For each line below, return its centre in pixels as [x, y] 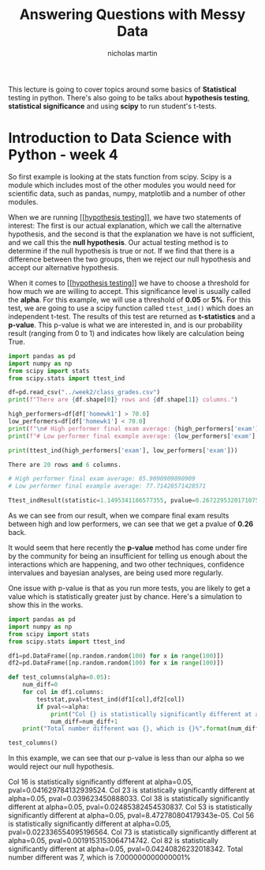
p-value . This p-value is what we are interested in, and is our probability [125, 325]
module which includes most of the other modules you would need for [122, 185]
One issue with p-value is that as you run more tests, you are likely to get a [129, 588]
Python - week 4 [63, 155]
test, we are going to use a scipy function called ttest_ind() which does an [131, 308]
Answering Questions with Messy [132, 15]
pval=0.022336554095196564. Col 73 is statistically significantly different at [132, 832]
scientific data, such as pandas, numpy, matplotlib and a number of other [127, 193]
